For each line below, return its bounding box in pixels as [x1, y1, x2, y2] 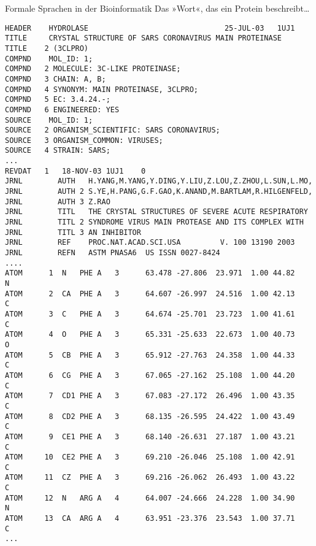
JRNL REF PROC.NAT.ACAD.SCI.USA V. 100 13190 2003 [5, 238, 295, 247]
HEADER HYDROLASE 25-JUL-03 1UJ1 [5, 23, 295, 33]
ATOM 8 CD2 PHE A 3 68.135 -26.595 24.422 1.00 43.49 [5, 412, 295, 421]
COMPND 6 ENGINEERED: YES [5, 105, 120, 114]
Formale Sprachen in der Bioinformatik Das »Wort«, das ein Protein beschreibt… [5, 2, 310, 14]
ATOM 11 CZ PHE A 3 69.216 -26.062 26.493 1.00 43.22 [5, 473, 295, 482]
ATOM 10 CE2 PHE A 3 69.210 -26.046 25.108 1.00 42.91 [5, 453, 295, 462]
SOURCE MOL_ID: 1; [5, 115, 93, 125]
